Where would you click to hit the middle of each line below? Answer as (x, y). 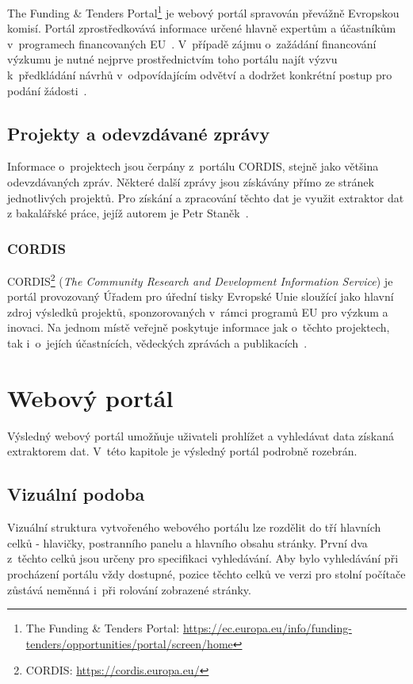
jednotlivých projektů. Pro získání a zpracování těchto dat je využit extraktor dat (206, 197)
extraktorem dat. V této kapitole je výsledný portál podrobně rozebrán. (182, 451)
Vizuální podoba (76, 494)
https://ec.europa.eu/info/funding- (267, 628)
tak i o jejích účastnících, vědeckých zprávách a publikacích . (157, 343)
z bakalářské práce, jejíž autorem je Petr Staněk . (128, 213)
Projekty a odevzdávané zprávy (139, 133)
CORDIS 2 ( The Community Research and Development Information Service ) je (200, 280)
